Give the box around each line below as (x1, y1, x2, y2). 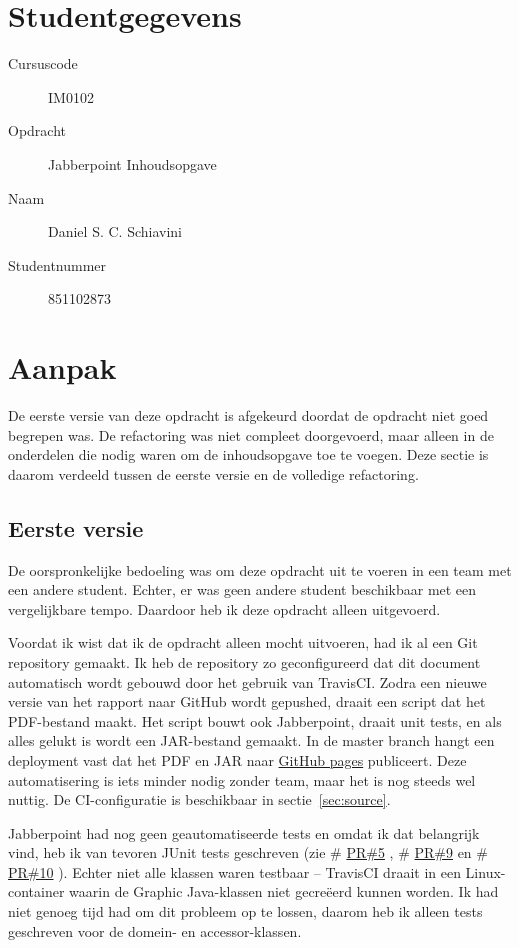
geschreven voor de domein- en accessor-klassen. (8, 920, 302, 941)
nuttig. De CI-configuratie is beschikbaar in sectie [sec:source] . (8, 789, 391, 810)
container (8, 881, 65, 902)
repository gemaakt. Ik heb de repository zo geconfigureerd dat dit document (8, 651, 481, 672)
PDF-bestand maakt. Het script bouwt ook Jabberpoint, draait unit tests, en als (8, 710, 502, 731)
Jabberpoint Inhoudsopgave (48, 153, 217, 174)
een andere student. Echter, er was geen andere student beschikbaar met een (8, 579, 477, 600)
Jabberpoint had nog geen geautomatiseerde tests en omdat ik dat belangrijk (8, 822, 480, 843)
